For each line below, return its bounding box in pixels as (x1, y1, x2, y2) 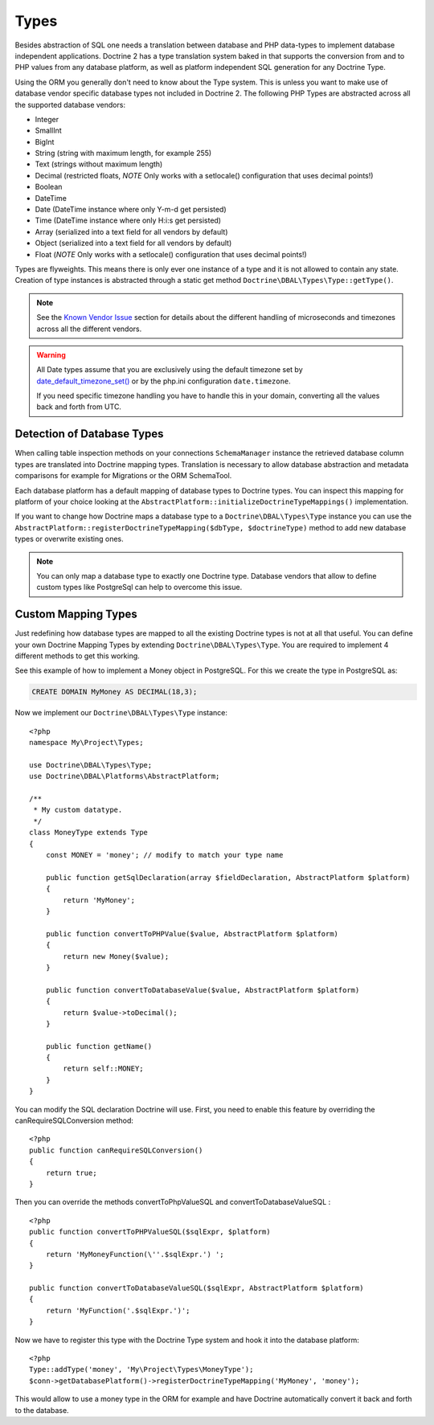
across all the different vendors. (36, 324, 142, 334)
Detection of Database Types (14, 427, 164, 441)
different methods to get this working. (14, 651, 140, 661)
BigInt (35, 137, 55, 146)
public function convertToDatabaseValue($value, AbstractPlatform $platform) (45, 985, 360, 994)
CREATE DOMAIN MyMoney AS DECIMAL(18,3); (31, 687, 198, 697)
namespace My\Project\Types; (29, 738, 144, 747)
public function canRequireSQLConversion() (29, 1145, 203, 1155)
